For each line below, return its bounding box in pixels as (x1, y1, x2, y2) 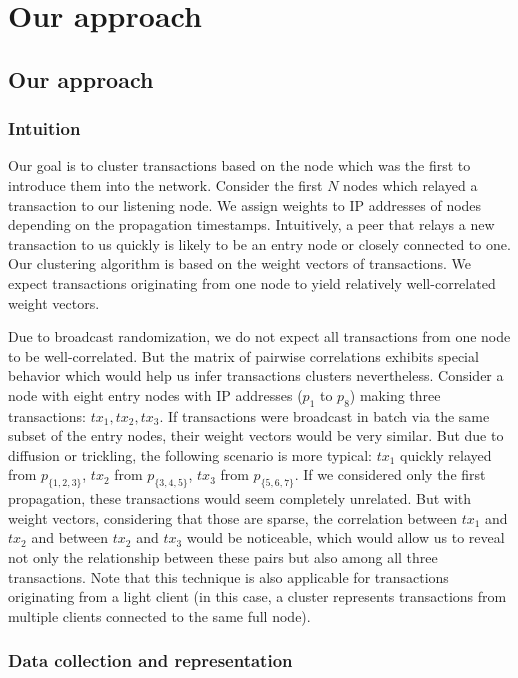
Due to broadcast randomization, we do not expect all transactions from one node (8, 326, 511, 347)
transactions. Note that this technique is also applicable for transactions (8, 566, 449, 587)
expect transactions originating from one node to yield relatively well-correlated (8, 272, 496, 293)
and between (31, 527, 109, 548)
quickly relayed (400, 444, 492, 465)
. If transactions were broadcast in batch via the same (159, 405, 490, 426)
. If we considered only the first (294, 464, 486, 485)
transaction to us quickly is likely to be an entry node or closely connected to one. (8, 233, 511, 254)
